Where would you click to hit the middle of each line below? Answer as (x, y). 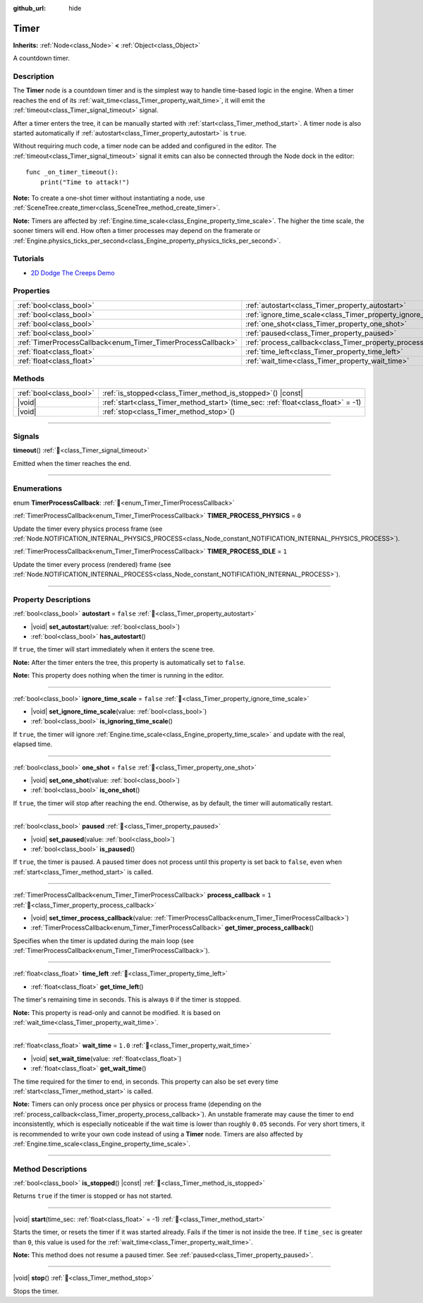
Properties (32, 291)
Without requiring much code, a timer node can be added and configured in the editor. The (145, 146)
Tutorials (29, 259)
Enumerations (38, 488)
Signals (26, 436)
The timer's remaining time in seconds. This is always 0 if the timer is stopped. (127, 999)
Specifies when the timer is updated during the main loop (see (103, 941)
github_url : (29, 8)
